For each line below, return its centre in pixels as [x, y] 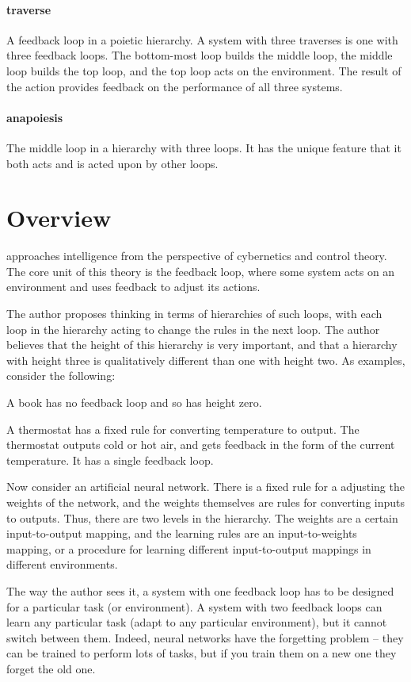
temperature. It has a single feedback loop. [110, 460]
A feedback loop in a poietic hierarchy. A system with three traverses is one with [202, 39]
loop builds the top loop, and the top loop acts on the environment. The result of [204, 70]
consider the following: [61, 375]
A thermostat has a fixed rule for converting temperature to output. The [183, 429]
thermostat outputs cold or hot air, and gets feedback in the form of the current [201, 444]
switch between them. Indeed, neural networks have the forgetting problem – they [205, 637]
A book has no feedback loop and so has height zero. [134, 402]
